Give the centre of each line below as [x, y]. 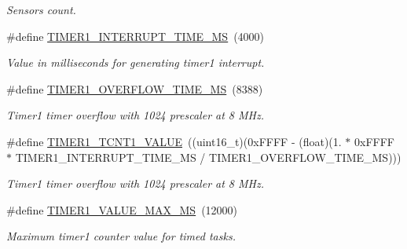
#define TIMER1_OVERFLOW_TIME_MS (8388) [135, 88]
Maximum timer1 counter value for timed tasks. [121, 236]
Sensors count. [41, 9]
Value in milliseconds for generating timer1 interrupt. [136, 62]
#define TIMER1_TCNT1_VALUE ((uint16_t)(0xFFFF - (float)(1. [174, 141]
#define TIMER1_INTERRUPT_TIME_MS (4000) [136, 36]
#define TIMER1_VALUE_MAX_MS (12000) [122, 209]
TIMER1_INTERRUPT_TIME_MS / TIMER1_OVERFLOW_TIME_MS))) [208, 157]
